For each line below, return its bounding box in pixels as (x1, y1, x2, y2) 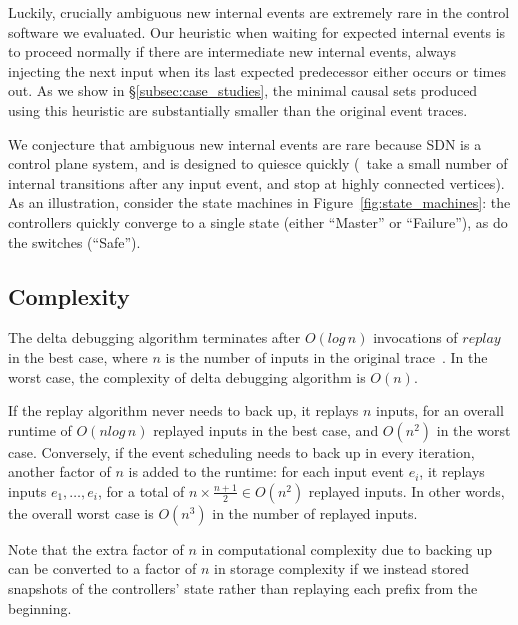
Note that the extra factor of (8, 538, 184, 559)
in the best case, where (8, 346, 148, 367)
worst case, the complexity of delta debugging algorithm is (8, 366, 366, 387)
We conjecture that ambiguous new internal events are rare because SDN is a (8, 133, 482, 154)
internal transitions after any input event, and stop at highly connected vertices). (8, 172, 505, 193)
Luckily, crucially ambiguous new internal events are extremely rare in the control (8, 2, 510, 22)
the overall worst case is (8, 502, 154, 523)
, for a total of (97, 480, 185, 501)
